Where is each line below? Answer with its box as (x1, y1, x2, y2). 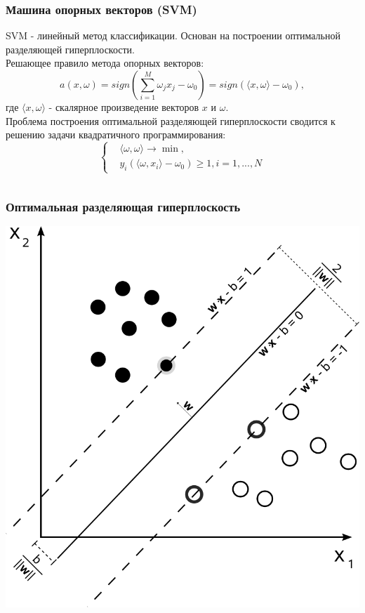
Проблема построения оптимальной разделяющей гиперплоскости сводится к (6, 113, 336, 128)
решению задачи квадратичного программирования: (6, 127, 226, 142)
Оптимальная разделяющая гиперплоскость (6, 198, 241, 216)
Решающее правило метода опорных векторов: (6, 55, 204, 70)
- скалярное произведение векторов (48, 100, 199, 114)
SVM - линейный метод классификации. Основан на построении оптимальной (6, 28, 340, 43)
